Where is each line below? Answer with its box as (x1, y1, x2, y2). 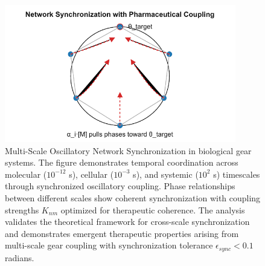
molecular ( (5, 167, 47, 180)
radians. (5, 251, 34, 264)
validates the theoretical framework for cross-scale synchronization (5, 215, 250, 228)
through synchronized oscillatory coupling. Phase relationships (5, 180, 235, 192)
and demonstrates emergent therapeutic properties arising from (5, 227, 239, 239)
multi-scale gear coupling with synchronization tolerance (5, 239, 213, 251)
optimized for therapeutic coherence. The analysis (60, 203, 245, 216)
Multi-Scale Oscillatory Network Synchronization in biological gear (5, 144, 252, 157)
